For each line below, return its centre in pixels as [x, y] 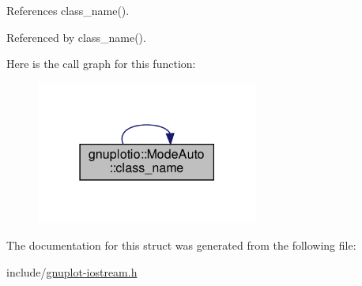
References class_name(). [68, 10]
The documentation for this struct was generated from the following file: [181, 245]
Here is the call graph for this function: [101, 64]
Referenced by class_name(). [76, 37]
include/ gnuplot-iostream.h [72, 271]
